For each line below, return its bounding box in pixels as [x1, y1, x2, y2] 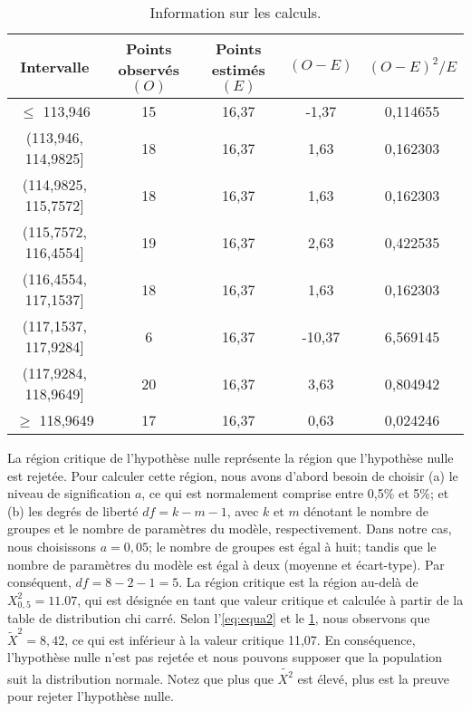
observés [118, 59, 180, 80]
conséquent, [7, 572, 72, 591]
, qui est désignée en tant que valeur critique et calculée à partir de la [77, 590, 464, 609]
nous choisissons [7, 536, 96, 555]
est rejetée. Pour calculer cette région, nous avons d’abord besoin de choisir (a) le [7, 466, 458, 485]
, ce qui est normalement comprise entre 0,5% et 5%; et [141, 484, 449, 503]
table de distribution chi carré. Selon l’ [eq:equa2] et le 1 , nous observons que [7, 609, 430, 628]
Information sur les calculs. [149, 2, 322, 23]
